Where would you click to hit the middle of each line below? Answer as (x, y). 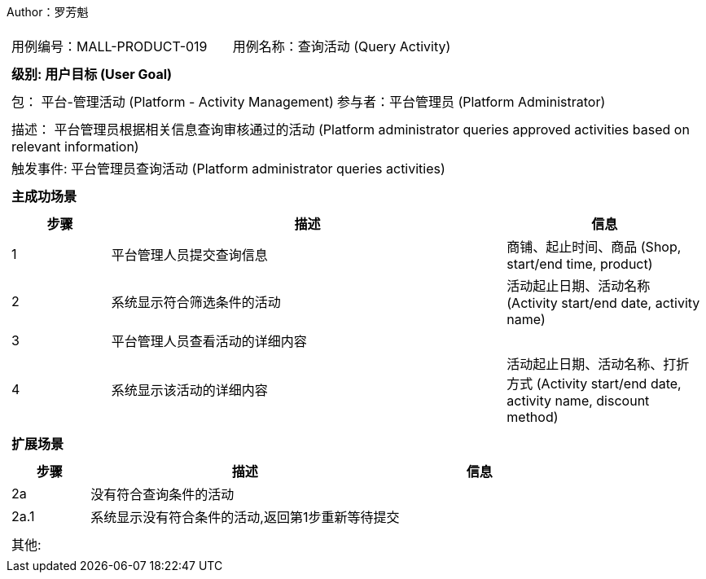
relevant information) (75, 147)
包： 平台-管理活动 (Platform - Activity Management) (173, 102)
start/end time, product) (580, 264)
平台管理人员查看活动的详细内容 (209, 341)
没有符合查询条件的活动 (162, 494)
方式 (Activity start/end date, (594, 384)
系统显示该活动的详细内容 (189, 390)
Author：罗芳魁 (48, 12)
